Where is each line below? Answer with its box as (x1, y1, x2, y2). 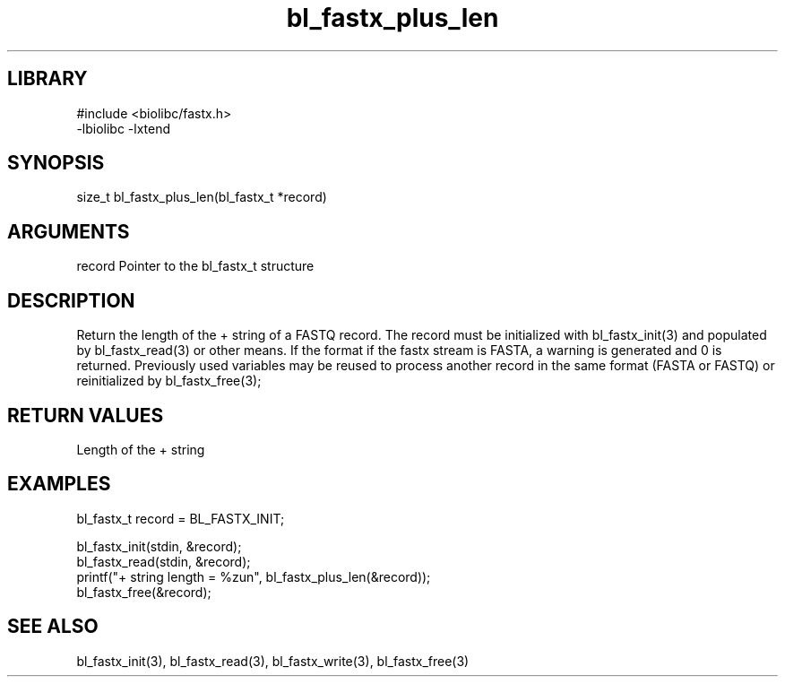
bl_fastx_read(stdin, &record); (76, 553, 251, 569)
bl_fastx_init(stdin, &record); (76, 538, 242, 554)
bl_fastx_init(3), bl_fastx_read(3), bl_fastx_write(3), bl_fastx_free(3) (76, 653, 470, 669)
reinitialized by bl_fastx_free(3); (76, 373, 262, 389)
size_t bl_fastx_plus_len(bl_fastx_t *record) (76, 189, 327, 205)
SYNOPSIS (7, 152, 105, 175)
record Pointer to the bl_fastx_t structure (76, 258, 315, 274)
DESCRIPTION (7, 289, 135, 312)
